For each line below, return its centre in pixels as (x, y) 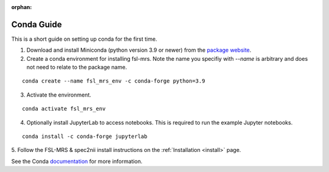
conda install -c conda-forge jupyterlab (85, 136)
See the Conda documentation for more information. (77, 161)
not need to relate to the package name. (77, 67)
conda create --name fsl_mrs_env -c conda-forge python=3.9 (114, 81)
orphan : (22, 7)
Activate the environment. (59, 95)
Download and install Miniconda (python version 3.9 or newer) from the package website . (139, 50)
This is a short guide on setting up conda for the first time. (84, 39)
